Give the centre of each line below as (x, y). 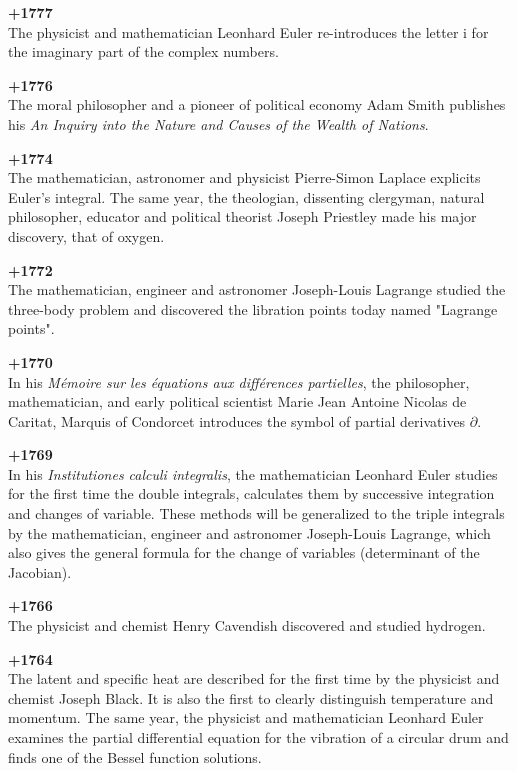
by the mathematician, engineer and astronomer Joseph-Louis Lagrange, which (249, 532)
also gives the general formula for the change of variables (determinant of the (244, 552)
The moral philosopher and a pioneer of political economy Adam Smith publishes (257, 104)
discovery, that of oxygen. (86, 235)
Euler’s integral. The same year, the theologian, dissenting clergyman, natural (246, 196)
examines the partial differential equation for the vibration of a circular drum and (258, 737)
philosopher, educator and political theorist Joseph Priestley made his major (242, 216)
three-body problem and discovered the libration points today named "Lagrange (253, 308)
